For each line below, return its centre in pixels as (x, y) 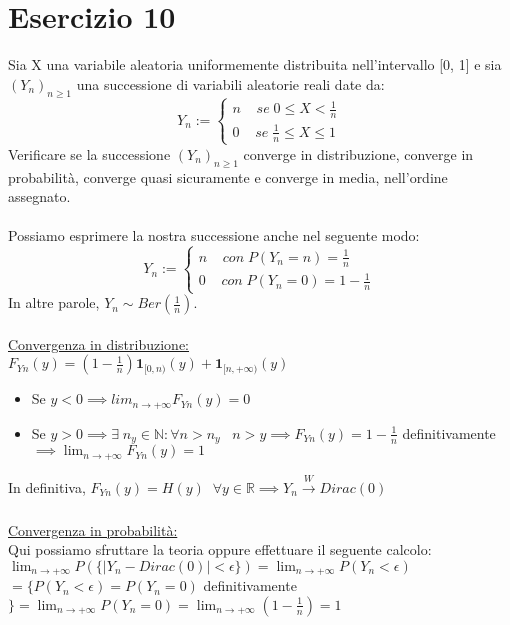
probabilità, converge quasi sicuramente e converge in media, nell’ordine (228, 176)
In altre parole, (54, 302)
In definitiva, (47, 486)
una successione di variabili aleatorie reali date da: (230, 83)
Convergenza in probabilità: (93, 529)
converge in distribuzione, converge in (358, 153)
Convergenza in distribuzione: (99, 343)
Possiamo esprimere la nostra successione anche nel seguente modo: (214, 235)
